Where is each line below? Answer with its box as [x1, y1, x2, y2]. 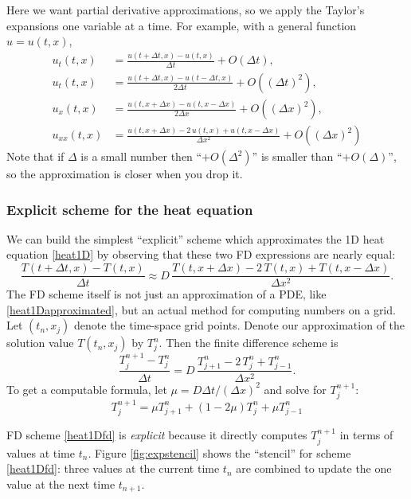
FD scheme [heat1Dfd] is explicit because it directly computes [6, 427, 307, 443]
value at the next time [6, 475, 115, 492]
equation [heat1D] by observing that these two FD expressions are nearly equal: [6, 246, 396, 263]
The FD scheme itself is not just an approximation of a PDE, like [6, 286, 327, 302]
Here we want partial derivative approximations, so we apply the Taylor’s [6, 2, 365, 18]
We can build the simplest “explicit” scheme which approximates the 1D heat [6, 230, 385, 247]
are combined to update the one [236, 460, 392, 477]
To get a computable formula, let [6, 380, 167, 397]
